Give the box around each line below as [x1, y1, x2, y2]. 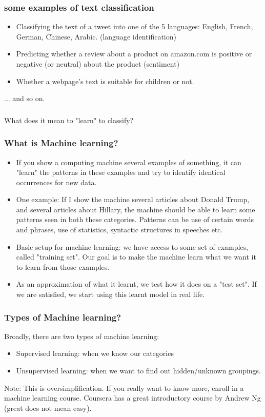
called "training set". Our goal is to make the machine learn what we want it [16, 251, 256, 262]
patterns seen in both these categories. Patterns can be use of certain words [16, 214, 254, 225]
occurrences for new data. [16, 176, 97, 187]
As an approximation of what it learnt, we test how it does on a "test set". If [16, 279, 257, 289]
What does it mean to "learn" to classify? [4, 114, 134, 125]
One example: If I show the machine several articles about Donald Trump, [16, 194, 250, 205]
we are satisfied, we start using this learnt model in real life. [16, 289, 205, 300]
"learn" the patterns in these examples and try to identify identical [16, 167, 226, 177]
